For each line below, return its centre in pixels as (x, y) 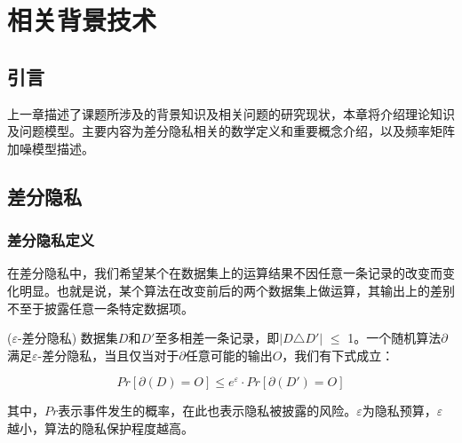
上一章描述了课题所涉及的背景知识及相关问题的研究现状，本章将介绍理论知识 (231, 113)
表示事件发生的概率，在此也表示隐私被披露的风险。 (207, 411)
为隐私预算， (399, 411)
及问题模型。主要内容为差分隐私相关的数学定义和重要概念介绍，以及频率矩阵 (231, 131)
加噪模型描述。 (51, 148)
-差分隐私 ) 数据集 (68, 338)
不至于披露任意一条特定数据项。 (100, 308)
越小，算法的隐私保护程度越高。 (100, 427)
